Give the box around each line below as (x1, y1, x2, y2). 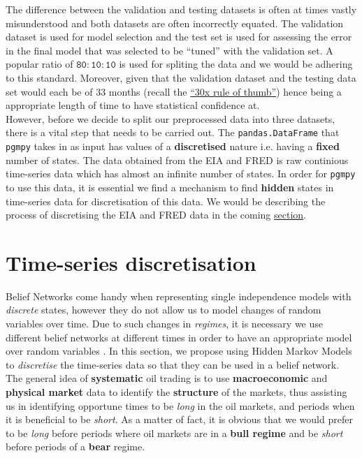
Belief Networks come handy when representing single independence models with (6, 288, 352, 303)
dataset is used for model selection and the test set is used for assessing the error (6, 29, 352, 44)
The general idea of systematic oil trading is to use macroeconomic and (6, 371, 328, 385)
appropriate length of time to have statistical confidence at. (6, 98, 260, 112)
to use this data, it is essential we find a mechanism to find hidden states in (6, 179, 334, 194)
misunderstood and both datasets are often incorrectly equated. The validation (6, 15, 344, 30)
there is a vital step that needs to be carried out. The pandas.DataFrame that (6, 125, 340, 140)
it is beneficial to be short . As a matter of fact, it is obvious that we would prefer (6, 412, 353, 427)
